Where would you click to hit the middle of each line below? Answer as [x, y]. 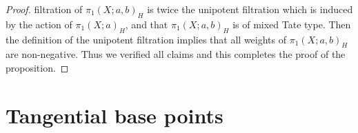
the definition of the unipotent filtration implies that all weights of [146, 39]
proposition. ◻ [37, 67]
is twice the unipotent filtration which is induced [250, 9]
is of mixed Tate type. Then [292, 24]
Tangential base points [115, 115]
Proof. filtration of [44, 9]
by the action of [39, 24]
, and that [147, 24]
